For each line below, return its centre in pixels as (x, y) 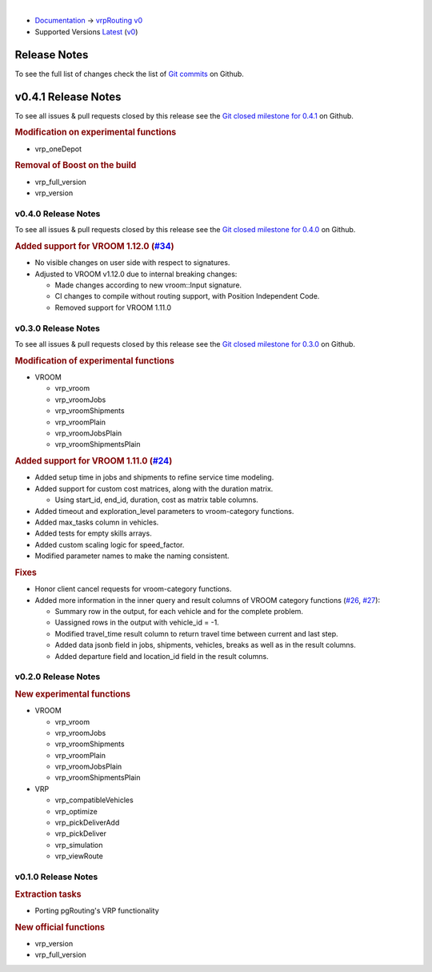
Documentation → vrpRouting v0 (89, 21)
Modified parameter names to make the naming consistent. (132, 556)
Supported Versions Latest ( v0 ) (86, 31)
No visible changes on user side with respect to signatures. (132, 263)
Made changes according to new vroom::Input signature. (148, 285)
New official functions (60, 927)
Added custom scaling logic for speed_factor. (110, 544)
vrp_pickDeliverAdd (87, 823)
